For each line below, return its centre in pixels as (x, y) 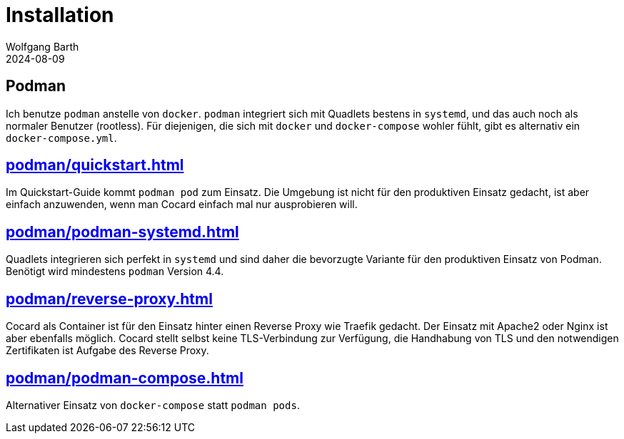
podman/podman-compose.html (125, 378)
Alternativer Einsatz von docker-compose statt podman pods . (153, 405)
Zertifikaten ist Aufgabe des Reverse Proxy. (107, 351)
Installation (60, 15)
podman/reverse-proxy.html (109, 299)
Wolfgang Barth (42, 46)
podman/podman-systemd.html (122, 232)
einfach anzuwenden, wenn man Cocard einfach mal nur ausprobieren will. (182, 205)
